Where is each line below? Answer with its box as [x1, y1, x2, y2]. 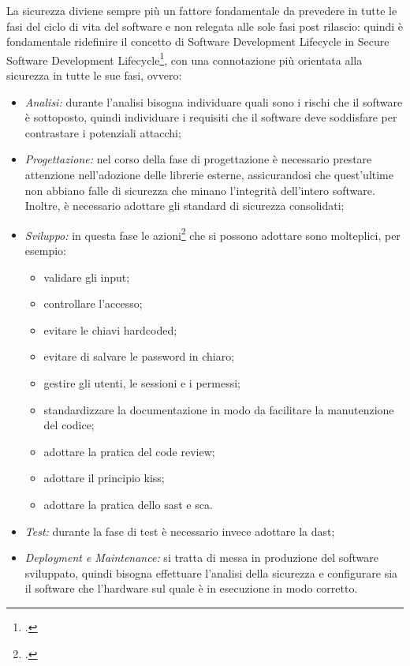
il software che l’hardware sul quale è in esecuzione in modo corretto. [24, 580, 358, 597]
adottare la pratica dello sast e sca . [43, 496, 213, 512]
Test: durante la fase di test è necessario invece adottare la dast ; [24, 522, 335, 539]
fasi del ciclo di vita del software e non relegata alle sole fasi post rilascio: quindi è [6, 17, 403, 34]
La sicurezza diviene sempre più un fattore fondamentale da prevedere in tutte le [6, 2, 397, 18]
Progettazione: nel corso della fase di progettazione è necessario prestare [24, 151, 372, 167]
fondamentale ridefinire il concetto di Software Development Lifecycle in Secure [6, 33, 389, 50]
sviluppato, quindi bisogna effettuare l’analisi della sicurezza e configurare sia [24, 564, 398, 581]
